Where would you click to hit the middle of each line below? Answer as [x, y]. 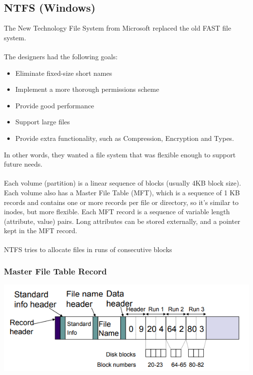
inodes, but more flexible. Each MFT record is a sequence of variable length [117, 212]
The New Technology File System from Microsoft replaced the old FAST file [117, 28]
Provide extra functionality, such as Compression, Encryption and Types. [125, 138]
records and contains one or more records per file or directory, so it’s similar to [121, 202]
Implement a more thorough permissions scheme [87, 89]
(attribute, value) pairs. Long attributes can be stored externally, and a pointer [122, 221]
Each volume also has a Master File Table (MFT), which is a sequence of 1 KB [122, 192]
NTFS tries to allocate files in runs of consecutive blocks [88, 249]
